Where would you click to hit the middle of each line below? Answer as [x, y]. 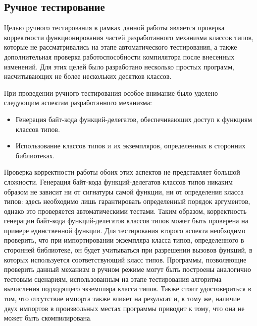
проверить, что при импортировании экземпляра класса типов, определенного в [124, 240]
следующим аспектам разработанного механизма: [78, 102]
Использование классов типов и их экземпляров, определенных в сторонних [130, 146]
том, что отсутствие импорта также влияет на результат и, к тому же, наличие [122, 298]
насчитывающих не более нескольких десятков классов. [88, 76]
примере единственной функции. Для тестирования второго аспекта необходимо [125, 230]
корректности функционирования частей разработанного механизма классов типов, [129, 37]
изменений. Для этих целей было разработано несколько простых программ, [119, 66]
